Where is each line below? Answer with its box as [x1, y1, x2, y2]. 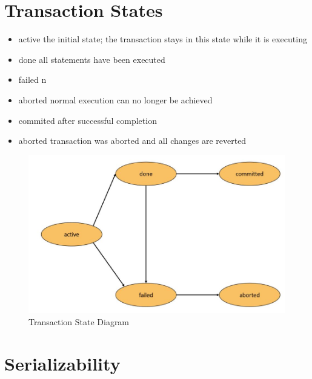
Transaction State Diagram [28, 315, 130, 328]
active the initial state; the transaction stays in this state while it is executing [18, 33, 307, 45]
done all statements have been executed [18, 53, 165, 65]
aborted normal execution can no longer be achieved [18, 93, 213, 106]
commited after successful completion [18, 114, 157, 126]
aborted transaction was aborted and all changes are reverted [18, 134, 247, 147]
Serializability [4, 351, 121, 375]
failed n [18, 73, 47, 86]
